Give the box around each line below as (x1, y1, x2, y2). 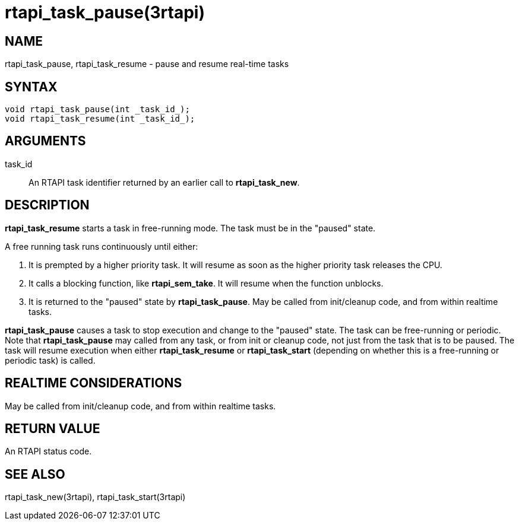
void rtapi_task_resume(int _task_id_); (5, 114, 195, 124)
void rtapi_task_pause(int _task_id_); (5, 104, 190, 114)
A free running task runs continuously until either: (5, 241, 198, 252)
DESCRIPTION (5, 198, 90, 213)
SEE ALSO (5, 466, 65, 482)
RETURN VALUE (5, 421, 100, 436)
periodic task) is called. (5, 355, 96, 365)
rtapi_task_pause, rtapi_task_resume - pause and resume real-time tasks (5, 59, 289, 69)
